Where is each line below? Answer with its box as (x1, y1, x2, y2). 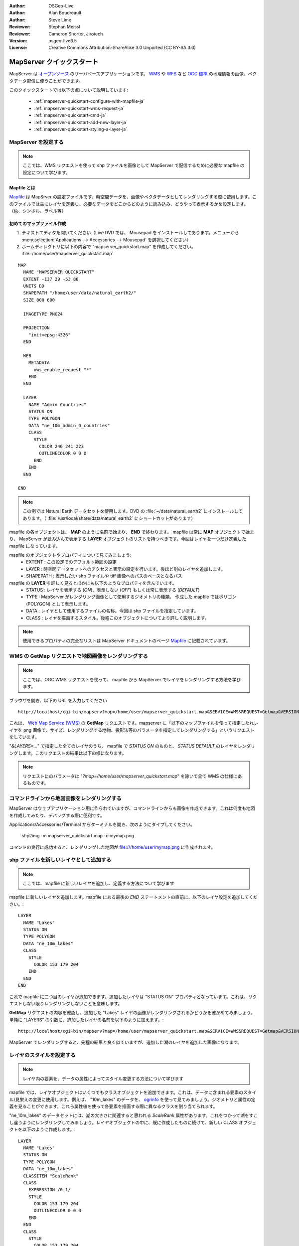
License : (9, 45, 27, 51)
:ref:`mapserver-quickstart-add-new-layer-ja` (34, 119, 128, 125)
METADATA (28, 360, 50, 366)
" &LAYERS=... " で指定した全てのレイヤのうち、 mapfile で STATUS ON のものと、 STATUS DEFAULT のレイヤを (9, 743, 238, 749)
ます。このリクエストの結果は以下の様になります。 (22, 750, 127, 756)
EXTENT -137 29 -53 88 (23, 276, 79, 282)
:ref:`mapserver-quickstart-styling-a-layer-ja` (34, 126, 127, 132)
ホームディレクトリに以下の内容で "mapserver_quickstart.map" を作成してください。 (21, 244, 196, 250)
